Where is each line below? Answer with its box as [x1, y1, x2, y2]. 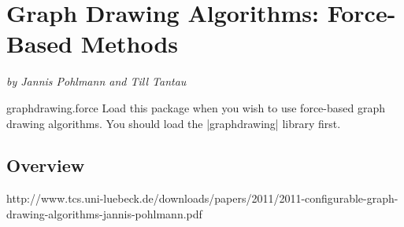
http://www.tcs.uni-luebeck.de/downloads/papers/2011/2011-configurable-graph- [6, 190, 398, 207]
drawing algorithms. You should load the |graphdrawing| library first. [6, 115, 341, 131]
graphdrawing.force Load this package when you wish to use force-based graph [6, 99, 385, 115]
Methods [80, 27, 178, 60]
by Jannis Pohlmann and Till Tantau [6, 73, 187, 90]
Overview [6, 153, 85, 178]
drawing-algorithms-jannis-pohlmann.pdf [6, 205, 202, 222]
